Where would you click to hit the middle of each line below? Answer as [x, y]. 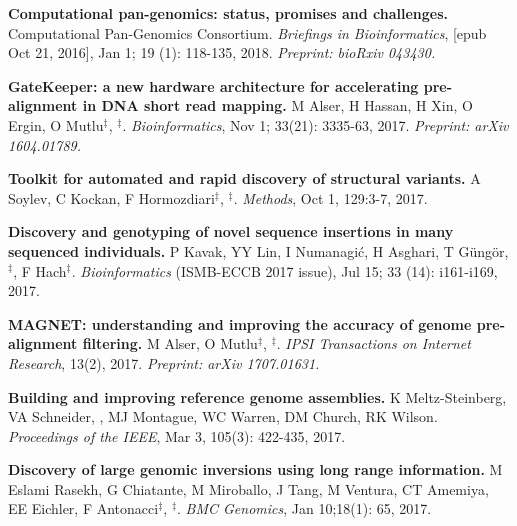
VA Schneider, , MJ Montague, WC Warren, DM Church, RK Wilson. [223, 416]
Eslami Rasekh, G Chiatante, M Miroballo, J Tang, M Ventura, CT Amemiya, [248, 488]
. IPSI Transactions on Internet [373, 343]
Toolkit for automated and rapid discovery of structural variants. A [244, 178]
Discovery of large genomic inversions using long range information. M [255, 469]
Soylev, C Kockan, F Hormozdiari [111, 197]
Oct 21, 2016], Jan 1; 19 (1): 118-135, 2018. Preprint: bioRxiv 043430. [222, 52]
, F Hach [40, 270]
